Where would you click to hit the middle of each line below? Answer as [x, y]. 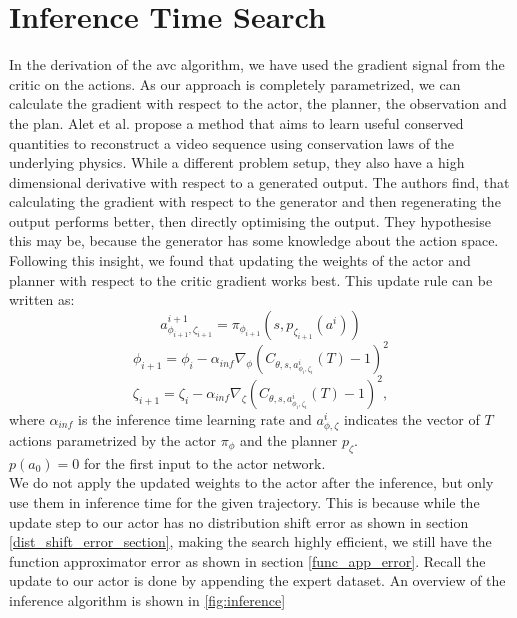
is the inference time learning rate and [194, 418]
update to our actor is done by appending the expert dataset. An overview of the [257, 580]
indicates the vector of [411, 418]
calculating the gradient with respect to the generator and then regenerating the [255, 201]
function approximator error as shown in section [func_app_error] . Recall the [247, 560]
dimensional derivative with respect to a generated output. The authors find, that [259, 181]
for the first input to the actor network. [204, 462]
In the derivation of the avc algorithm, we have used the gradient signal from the [257, 64]
